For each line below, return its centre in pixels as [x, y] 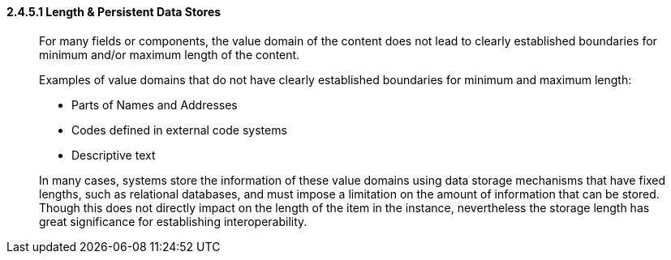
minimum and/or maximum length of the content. [170, 54]
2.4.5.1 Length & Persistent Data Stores [114, 12]
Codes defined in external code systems [179, 130]
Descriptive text [114, 155]
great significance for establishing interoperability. [173, 221]
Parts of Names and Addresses [155, 104]
